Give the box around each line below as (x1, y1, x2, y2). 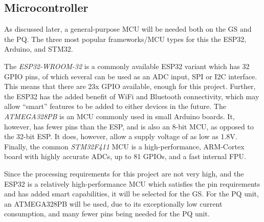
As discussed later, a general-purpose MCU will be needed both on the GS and (4, 24, 252, 34)
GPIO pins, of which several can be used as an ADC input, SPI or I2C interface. (4, 71, 257, 81)
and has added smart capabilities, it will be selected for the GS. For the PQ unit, (4, 188, 259, 199)
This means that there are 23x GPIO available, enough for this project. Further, (4, 81, 256, 92)
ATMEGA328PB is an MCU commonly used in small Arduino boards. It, (4, 110, 235, 121)
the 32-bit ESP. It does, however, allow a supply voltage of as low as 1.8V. (4, 131, 237, 142)
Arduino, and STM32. (4, 43, 73, 54)
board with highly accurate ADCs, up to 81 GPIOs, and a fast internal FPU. (4, 151, 246, 162)
